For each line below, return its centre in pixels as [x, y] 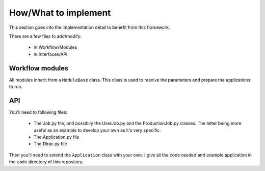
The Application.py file [56, 137]
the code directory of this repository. [46, 162]
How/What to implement [60, 13]
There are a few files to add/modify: [45, 36]
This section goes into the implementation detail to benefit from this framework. [90, 27]
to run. [16, 87]
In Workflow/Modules [55, 47]
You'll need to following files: [38, 112]
